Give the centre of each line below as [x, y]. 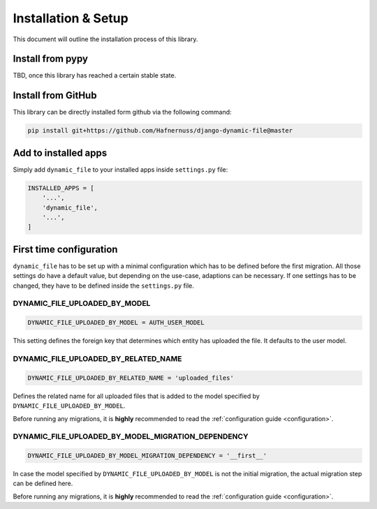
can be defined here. [43, 484]
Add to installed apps [60, 153]
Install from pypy [51, 59]
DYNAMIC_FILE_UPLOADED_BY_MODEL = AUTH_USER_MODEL [116, 323]
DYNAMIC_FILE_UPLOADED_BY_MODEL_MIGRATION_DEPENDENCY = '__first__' [147, 456]
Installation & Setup [71, 18]
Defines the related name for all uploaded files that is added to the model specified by [136, 396]
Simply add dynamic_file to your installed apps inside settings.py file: [120, 169]
